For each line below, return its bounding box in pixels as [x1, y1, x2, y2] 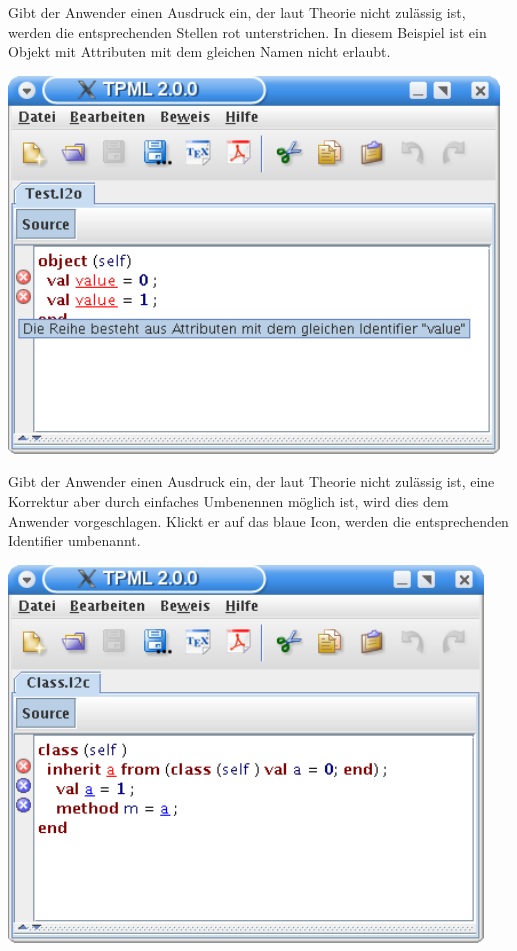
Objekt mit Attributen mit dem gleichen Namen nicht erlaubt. [8, 41, 391, 62]
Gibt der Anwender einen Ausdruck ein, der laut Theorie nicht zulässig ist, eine [8, 471, 495, 492]
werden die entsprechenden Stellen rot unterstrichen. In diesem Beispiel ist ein [8, 21, 487, 42]
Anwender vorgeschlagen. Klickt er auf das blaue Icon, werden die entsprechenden [8, 510, 509, 531]
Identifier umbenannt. [8, 530, 141, 551]
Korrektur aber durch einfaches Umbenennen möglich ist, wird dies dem [8, 490, 449, 511]
